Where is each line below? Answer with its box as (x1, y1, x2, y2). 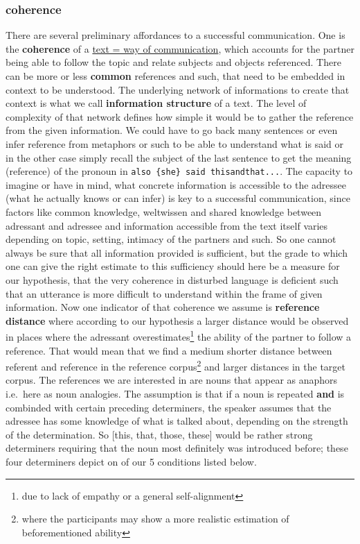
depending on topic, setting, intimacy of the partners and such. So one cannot (6, 232, 336, 246)
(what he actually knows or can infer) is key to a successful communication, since (6, 191, 350, 205)
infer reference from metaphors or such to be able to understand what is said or (6, 136, 343, 151)
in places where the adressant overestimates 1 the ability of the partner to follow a (6, 328, 352, 343)
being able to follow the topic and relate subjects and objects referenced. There (6, 55, 341, 69)
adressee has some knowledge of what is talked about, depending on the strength (6, 414, 348, 428)
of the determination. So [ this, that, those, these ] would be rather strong (6, 427, 313, 441)
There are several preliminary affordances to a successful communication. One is (6, 28, 345, 42)
